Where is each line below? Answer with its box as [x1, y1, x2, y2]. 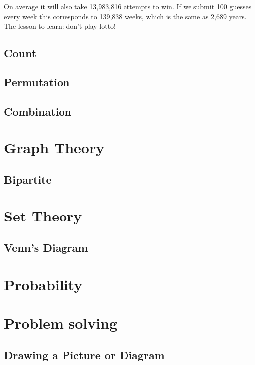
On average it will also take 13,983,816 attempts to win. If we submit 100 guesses [4, 1, 252, 11]
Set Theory [4, 206, 82, 226]
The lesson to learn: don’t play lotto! [4, 21, 116, 31]
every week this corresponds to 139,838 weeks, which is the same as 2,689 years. [4, 11, 247, 21]
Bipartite [4, 171, 52, 187]
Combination [4, 103, 71, 119]
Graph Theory [4, 138, 105, 158]
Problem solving [4, 313, 118, 333]
